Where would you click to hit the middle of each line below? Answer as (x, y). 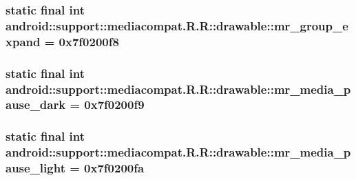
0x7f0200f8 (89, 41)
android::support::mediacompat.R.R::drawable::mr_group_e (177, 25)
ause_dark (36, 104)
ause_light (35, 168)
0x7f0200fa (114, 168)
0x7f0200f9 (114, 104)
